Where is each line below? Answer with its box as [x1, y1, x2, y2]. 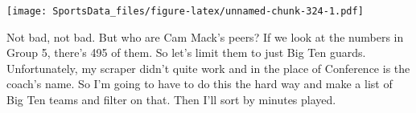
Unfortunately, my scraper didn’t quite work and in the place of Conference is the [6, 59, 410, 76]
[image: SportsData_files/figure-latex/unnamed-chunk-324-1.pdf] [6, 6, 364, 17]
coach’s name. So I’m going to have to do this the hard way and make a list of [6, 75, 393, 92]
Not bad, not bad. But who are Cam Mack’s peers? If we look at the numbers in [6, 28, 404, 45]
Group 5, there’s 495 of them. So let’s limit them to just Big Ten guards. [6, 44, 366, 61]
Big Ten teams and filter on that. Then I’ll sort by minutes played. [6, 91, 336, 108]
